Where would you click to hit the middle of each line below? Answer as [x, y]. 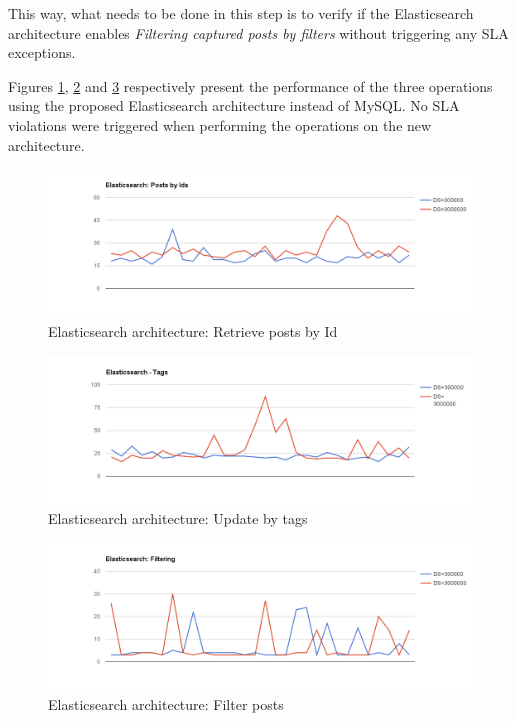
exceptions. [42, 52]
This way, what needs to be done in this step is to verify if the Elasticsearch [241, 13]
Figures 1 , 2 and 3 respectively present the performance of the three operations [250, 85]
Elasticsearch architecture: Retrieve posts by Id [193, 330]
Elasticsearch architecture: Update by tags [178, 518]
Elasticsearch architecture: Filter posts [166, 703]
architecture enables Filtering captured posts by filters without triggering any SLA [258, 32]
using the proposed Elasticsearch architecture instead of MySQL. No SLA [234, 105]
